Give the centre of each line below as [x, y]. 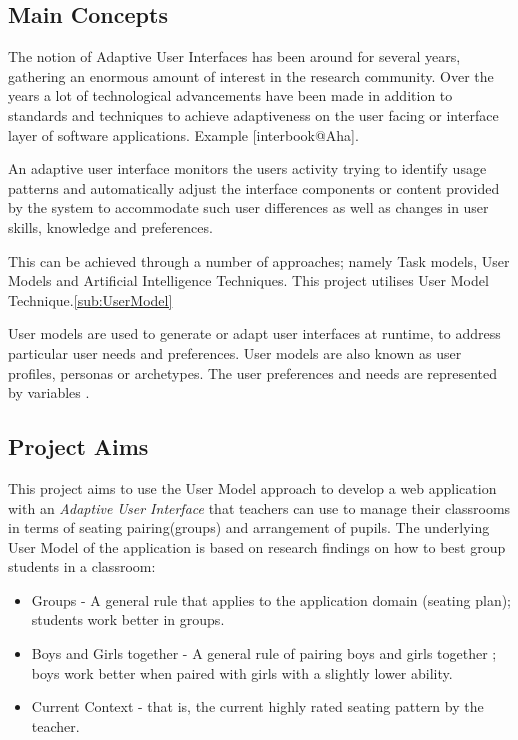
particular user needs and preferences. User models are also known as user [235, 352]
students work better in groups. [128, 619]
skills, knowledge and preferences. [110, 226]
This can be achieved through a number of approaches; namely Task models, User [259, 260]
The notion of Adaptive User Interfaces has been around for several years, [234, 56]
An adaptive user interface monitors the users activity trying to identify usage [247, 168]
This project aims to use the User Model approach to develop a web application [252, 487]
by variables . [49, 392]
